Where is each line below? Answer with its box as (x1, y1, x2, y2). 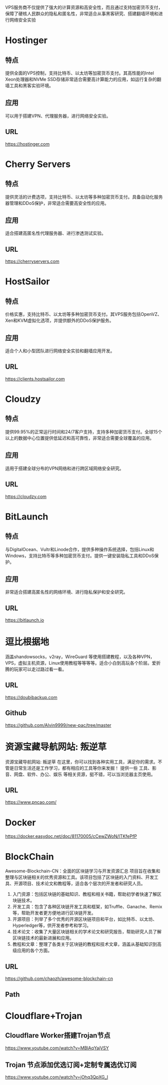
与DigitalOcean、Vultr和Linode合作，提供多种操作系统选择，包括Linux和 (5, 546, 154, 552)
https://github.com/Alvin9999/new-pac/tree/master (5, 722, 111, 728)
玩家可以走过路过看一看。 (13, 666, 66, 672)
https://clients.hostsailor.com (5, 376, 65, 382)
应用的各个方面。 (16, 947, 52, 953)
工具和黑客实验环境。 (9, 83, 53, 89)
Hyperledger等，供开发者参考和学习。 (12, 922, 91, 928)
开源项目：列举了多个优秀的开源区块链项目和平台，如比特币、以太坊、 (12, 916, 157, 922)
